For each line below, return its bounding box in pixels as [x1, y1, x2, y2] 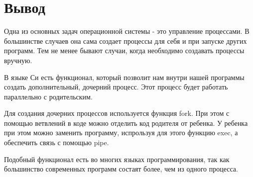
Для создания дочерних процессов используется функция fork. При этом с [4, 108, 230, 118]
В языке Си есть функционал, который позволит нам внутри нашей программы [4, 72, 245, 82]
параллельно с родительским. [4, 91, 93, 101]
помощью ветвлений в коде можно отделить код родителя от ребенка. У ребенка [4, 117, 248, 128]
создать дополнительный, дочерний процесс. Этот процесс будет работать [4, 82, 228, 92]
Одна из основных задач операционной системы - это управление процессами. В [4, 26, 250, 36]
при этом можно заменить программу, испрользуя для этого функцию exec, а [4, 127, 238, 138]
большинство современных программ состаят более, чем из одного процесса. [4, 164, 238, 174]
